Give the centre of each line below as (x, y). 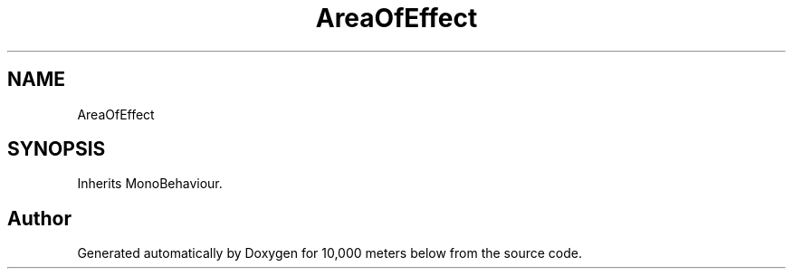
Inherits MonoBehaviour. (150, 184)
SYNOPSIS (57, 149)
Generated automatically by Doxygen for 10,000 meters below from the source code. (330, 253)
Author (39, 218)
